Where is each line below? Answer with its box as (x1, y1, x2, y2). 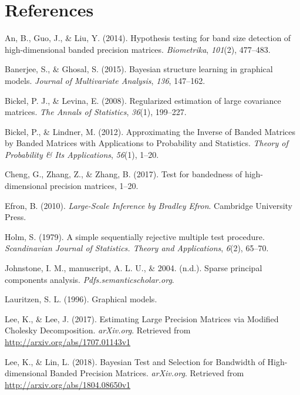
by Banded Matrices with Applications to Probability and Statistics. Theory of (5, 137, 288, 149)
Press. (5, 211, 26, 223)
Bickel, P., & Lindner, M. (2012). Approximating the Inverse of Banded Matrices (5, 125, 295, 137)
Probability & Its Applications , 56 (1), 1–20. (5, 148, 159, 160)
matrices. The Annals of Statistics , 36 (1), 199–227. (5, 106, 187, 118)
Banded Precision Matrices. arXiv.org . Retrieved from (50, 367, 244, 379)
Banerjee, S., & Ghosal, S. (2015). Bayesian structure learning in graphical (5, 63, 273, 75)
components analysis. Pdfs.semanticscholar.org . (5, 273, 174, 285)
